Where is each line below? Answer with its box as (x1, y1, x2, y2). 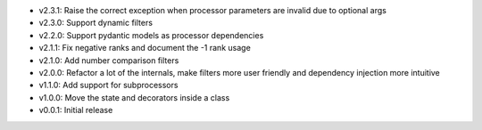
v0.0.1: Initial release (38, 105, 113, 116)
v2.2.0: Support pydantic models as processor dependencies (38, 29, 264, 40)
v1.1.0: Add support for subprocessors (38, 80, 179, 91)
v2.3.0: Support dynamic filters (38, 18, 154, 28)
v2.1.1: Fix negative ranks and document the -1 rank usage (38, 43, 252, 53)
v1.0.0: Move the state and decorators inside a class (38, 92, 230, 102)
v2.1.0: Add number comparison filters (38, 54, 179, 66)
